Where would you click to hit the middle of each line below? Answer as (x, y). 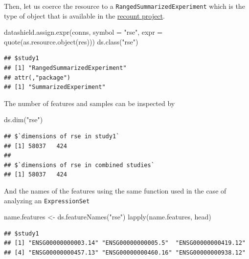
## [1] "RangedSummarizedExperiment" (65, 68)
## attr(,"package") (37, 77)
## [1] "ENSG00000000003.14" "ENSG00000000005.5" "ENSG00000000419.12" (125, 243)
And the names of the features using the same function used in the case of (115, 190)
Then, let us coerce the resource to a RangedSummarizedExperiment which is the (124, 6)
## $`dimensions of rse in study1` (62, 136)
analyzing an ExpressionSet (47, 200)
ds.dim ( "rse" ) (23, 119)
